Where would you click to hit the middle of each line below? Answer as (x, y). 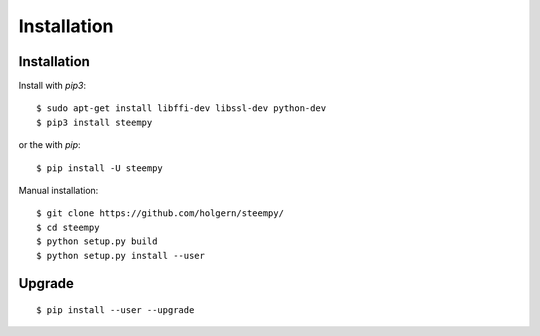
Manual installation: (58, 191)
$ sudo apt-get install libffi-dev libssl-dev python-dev (181, 108)
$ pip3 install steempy (94, 122)
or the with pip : (49, 145)
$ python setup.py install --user (120, 255)
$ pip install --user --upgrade (115, 309)
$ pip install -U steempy (100, 168)
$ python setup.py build (97, 241)
